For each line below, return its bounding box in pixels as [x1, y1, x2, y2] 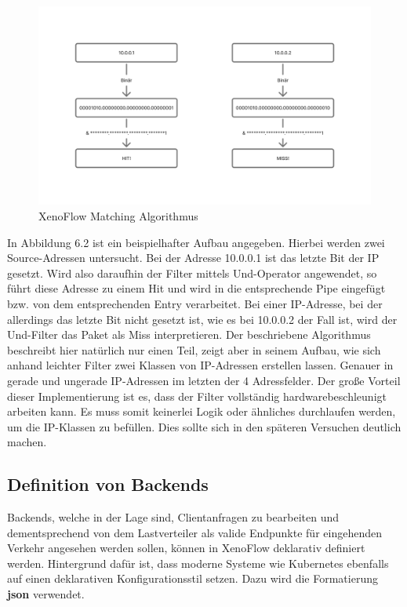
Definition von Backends [7, 472, 209, 496]
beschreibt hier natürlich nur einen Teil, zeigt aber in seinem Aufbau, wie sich [7, 341, 381, 358]
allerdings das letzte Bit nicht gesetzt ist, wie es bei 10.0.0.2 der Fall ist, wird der [7, 311, 398, 327]
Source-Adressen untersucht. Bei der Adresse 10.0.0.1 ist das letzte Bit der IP [7, 249, 380, 266]
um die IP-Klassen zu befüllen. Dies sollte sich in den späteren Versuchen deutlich [7, 418, 402, 434]
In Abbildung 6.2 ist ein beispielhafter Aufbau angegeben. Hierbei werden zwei [7, 234, 385, 250]
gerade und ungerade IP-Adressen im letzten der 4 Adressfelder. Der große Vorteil [7, 372, 401, 388]
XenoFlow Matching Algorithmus [38, 208, 198, 224]
